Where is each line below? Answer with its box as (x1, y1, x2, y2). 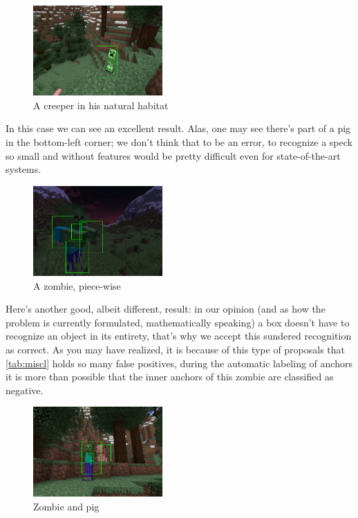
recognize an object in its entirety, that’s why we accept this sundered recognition (6, 329, 352, 343)
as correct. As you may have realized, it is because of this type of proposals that (6, 342, 346, 356)
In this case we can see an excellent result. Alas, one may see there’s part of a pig (6, 121, 351, 136)
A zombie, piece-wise (33, 278, 121, 293)
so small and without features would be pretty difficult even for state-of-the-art (6, 148, 341, 163)
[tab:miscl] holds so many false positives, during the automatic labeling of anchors (6, 355, 352, 370)
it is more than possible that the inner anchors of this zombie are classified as (6, 369, 334, 384)
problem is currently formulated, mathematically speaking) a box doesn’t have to (6, 315, 350, 329)
